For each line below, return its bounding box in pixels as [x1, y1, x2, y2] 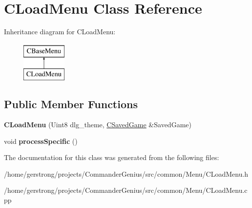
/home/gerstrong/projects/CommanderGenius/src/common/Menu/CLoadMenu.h [4, 168, 249, 179]
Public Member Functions [4, 96, 138, 112]
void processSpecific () [4, 136, 78, 146]
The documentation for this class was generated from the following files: [4, 152, 219, 162]
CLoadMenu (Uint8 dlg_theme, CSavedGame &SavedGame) [4, 119, 191, 130]
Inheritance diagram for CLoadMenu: [4, 26, 116, 37]
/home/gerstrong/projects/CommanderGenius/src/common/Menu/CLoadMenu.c [4, 185, 248, 195]
